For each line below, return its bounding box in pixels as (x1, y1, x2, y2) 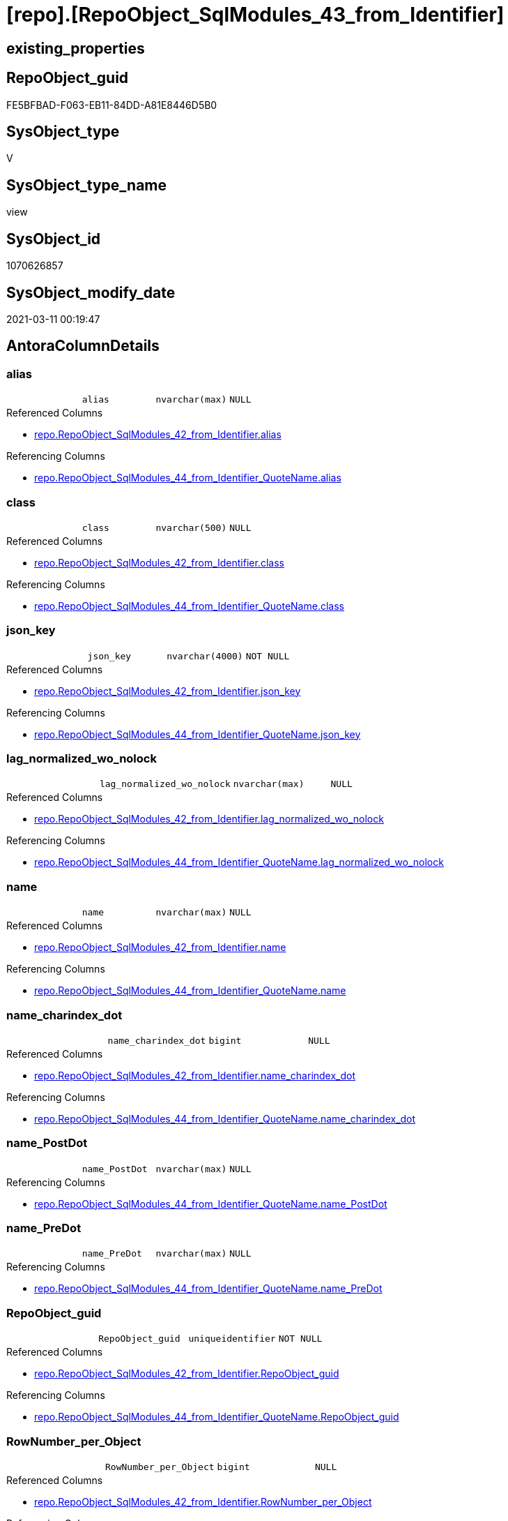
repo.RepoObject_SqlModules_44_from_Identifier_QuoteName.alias (34, 472, 341, 484)
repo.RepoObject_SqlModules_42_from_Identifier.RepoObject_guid (34, 1368, 339, 1380)
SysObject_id (6, 230, 101, 248)
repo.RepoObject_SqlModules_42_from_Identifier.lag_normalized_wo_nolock (34, 813, 384, 825)
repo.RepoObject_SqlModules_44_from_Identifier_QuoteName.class (34, 599, 344, 612)
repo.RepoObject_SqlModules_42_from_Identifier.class (34, 556, 284, 569)
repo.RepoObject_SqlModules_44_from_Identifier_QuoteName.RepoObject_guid (34, 1411, 399, 1423)
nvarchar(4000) (167, 650, 243, 661)
